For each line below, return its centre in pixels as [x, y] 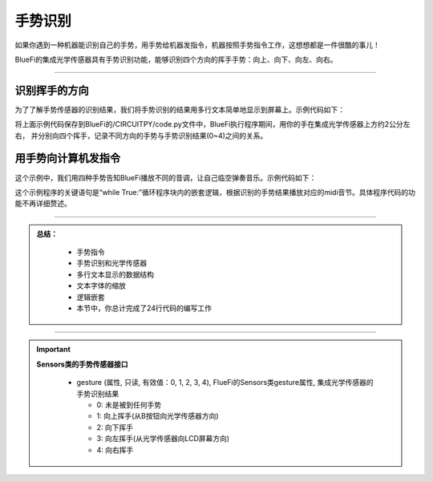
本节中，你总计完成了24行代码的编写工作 [144, 308]
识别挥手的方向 [52, 90]
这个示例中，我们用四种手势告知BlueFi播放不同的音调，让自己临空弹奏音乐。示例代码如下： [166, 177]
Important [54, 350]
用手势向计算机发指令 [67, 158]
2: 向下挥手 [115, 427]
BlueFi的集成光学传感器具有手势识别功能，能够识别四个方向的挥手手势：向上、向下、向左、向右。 [176, 59]
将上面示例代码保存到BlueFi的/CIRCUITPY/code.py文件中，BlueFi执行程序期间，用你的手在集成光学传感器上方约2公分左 [212, 124]
